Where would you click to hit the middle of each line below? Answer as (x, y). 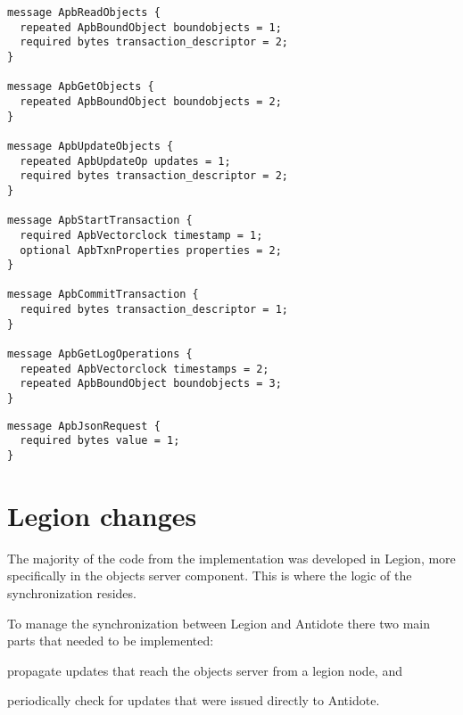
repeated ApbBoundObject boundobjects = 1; (151, 27)
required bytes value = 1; (100, 441)
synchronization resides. (72, 593)
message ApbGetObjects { (81, 87)
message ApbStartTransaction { (100, 221)
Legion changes (102, 515)
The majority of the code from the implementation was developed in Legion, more (231, 558)
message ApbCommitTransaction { (103, 295)
